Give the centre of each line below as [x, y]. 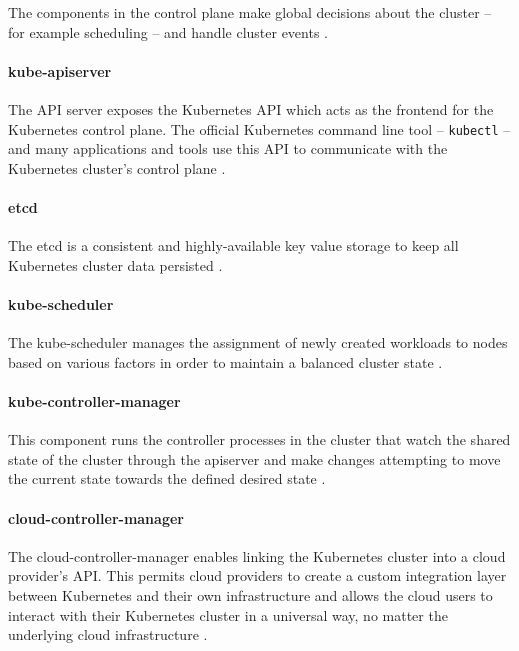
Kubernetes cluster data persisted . [115, 264]
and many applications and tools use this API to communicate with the [228, 148]
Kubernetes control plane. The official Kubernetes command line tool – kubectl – [259, 128]
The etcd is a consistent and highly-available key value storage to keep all [233, 245]
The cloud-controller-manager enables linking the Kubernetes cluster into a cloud [257, 555]
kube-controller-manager [94, 400]
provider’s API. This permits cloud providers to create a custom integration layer [257, 575]
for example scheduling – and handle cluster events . [168, 31]
